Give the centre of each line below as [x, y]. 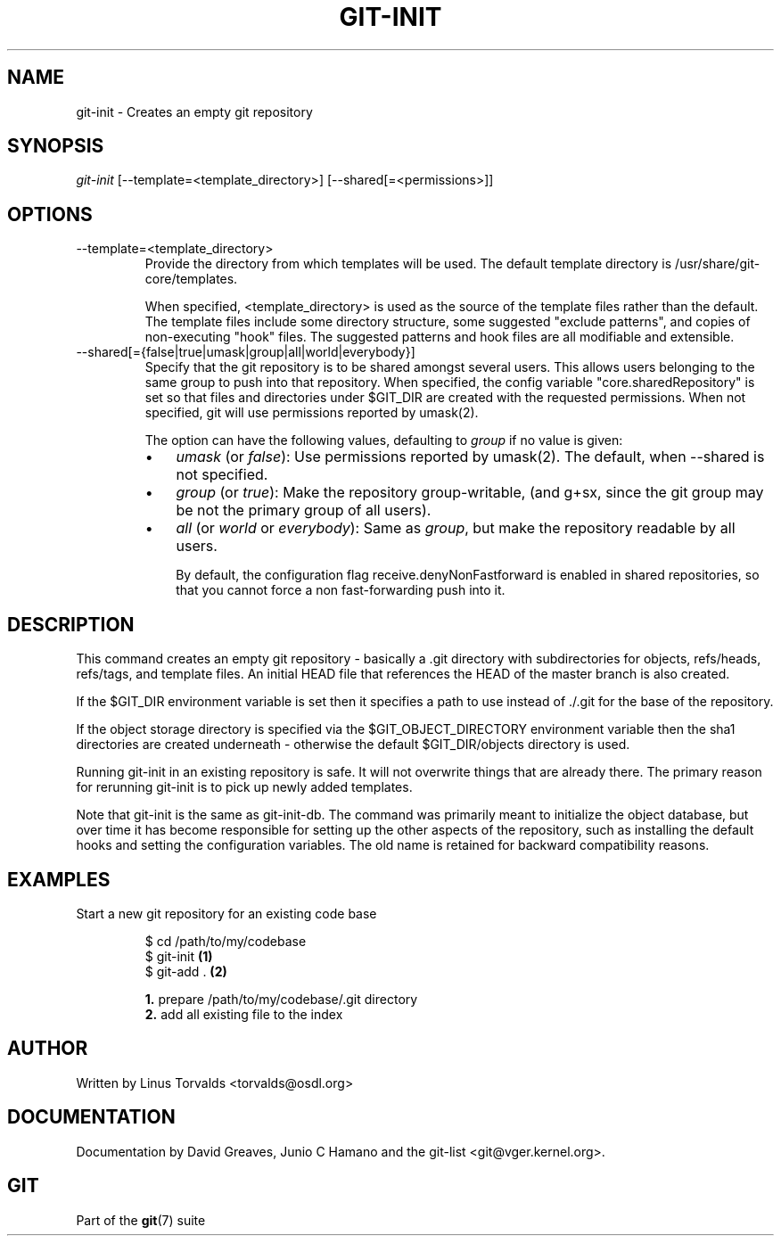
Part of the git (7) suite [141, 1220]
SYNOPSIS [56, 146]
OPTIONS [50, 214]
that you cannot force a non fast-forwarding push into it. [341, 590]
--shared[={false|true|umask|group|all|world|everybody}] [246, 352]
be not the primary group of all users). [304, 510]
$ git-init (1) [179, 956]
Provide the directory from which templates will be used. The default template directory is [408, 264]
